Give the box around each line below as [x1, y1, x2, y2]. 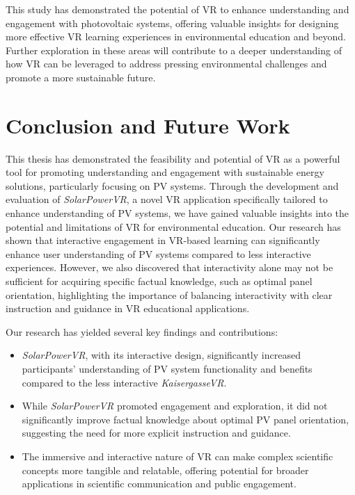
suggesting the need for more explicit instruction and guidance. [22, 425, 291, 440]
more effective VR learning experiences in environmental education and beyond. [6, 29, 346, 44]
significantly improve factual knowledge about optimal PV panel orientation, [22, 412, 349, 426]
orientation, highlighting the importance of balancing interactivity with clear [6, 287, 333, 302]
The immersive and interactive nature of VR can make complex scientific [22, 448, 333, 463]
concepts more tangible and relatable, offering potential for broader [22, 462, 309, 477]
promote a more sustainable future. [6, 70, 156, 84]
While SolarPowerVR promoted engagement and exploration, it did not [22, 398, 328, 413]
